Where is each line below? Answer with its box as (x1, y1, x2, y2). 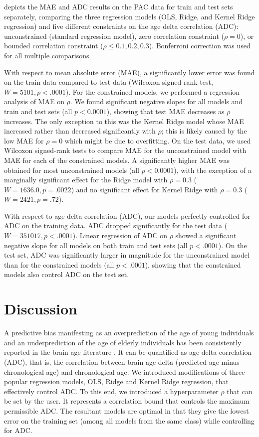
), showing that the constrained (145, 259, 241, 270)
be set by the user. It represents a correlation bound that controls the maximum (4, 396, 250, 406)
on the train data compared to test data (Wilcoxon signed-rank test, (4, 77, 213, 87)
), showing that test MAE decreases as (106, 106, 225, 116)
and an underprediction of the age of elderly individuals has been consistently (4, 337, 242, 347)
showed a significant (175, 230, 237, 241)
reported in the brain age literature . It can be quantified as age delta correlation (4, 347, 252, 357)
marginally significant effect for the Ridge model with (4, 174, 168, 185)
